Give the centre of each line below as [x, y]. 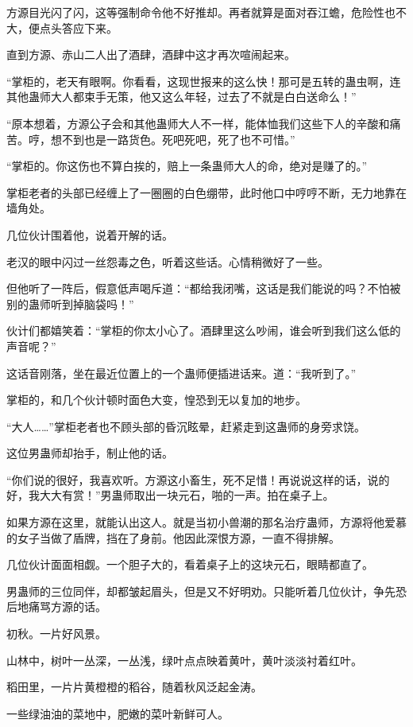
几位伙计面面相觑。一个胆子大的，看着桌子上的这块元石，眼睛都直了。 [190, 564]
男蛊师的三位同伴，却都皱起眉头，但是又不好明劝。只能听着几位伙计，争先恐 [206, 591]
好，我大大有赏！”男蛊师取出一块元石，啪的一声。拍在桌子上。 [170, 495]
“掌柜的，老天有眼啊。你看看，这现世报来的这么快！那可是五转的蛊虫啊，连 [204, 81]
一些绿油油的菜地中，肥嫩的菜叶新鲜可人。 [118, 713]
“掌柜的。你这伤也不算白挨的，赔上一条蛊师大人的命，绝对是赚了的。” [187, 166]
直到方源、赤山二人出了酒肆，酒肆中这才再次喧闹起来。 [151, 54]
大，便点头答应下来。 [62, 27]
